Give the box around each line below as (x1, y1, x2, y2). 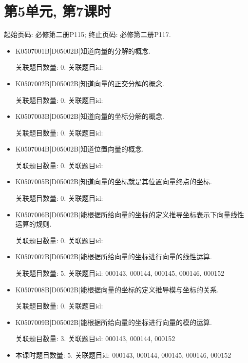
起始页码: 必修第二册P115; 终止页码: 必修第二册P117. (4, 29, 171, 39)
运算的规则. (15, 219, 52, 229)
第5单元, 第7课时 (4, 1, 111, 21)
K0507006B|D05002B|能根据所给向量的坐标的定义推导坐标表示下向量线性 (15, 209, 244, 219)
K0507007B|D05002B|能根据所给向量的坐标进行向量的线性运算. (15, 251, 212, 262)
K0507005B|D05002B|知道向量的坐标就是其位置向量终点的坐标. (15, 176, 212, 187)
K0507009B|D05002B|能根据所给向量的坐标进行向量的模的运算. (15, 317, 212, 327)
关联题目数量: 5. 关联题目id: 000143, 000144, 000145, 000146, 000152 (15, 268, 225, 278)
